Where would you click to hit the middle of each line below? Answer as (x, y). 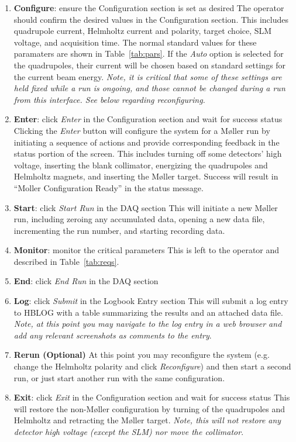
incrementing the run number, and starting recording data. (119, 230)
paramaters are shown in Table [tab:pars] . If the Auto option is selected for (149, 53)
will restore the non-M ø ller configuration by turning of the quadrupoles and (149, 408)
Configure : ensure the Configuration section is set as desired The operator (149, 8)
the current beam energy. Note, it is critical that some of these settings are (148, 76)
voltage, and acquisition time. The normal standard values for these (135, 42)
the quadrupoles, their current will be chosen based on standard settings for (150, 65)
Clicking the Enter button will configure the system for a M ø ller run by (142, 130)
